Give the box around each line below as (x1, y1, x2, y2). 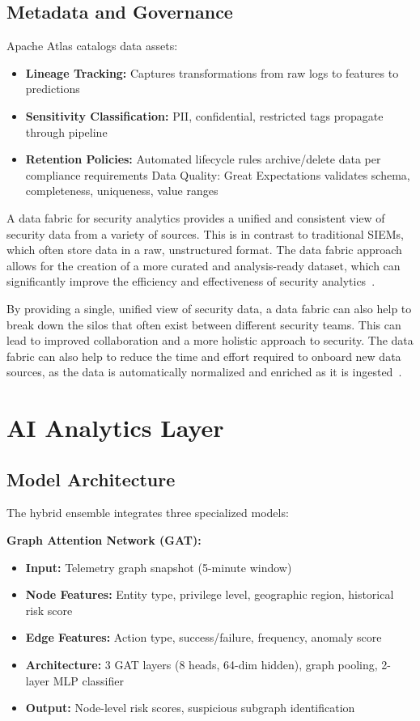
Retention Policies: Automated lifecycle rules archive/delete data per (25, 151, 381, 168)
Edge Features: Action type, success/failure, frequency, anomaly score (25, 629, 382, 646)
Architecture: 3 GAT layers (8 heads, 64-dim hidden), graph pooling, (25, 656, 378, 673)
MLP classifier (53, 672, 124, 689)
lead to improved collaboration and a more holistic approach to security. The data (6, 332, 414, 349)
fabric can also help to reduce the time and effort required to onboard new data (6, 347, 401, 364)
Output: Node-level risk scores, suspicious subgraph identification (25, 699, 355, 716)
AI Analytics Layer (6, 411, 224, 444)
